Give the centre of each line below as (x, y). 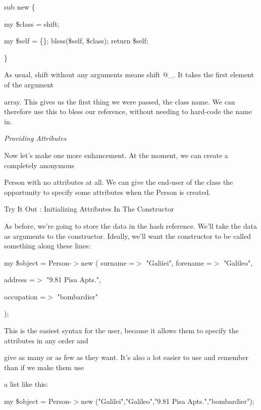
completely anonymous (39, 165)
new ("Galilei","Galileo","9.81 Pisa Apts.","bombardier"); (168, 401)
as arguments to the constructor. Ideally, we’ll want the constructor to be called (127, 236)
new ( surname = (108, 262)
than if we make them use (44, 367)
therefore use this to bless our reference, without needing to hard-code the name (128, 111)
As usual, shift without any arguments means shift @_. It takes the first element (129, 74)
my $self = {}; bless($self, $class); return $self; (76, 41)
